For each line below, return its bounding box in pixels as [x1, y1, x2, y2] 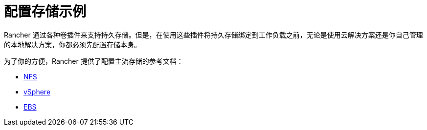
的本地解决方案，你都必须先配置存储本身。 [4, 40, 141, 49]
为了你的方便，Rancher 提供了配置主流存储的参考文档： [4, 56, 183, 65]
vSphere [23, 87, 51, 96]
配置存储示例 [4, 3, 87, 20]
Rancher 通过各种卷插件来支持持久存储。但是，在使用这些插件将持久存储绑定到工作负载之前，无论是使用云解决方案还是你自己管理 [4, 30, 423, 39]
